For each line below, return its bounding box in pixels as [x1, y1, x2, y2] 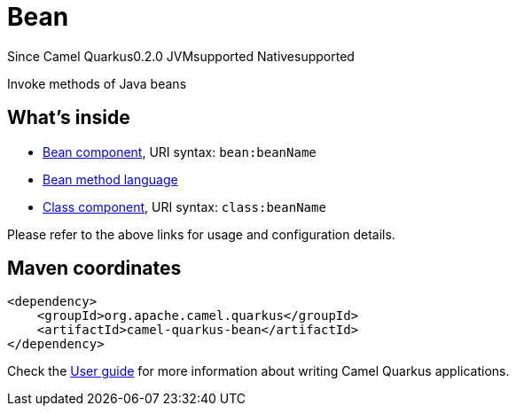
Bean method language [43, 171, 178, 187]
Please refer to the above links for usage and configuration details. [7, 226, 395, 242]
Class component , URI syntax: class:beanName [43, 199, 326, 214]
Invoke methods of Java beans [7, 75, 187, 91]
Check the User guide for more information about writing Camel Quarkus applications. [7, 363, 510, 379]
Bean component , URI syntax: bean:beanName [43, 144, 317, 160]
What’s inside [7, 106, 130, 129]
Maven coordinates [7, 257, 182, 280]
